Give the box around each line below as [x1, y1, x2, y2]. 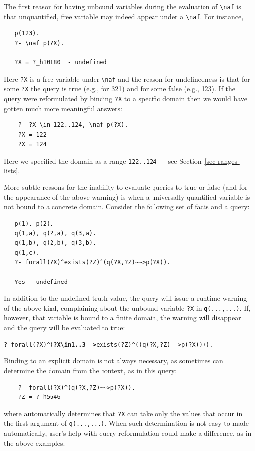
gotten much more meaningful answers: [4, 103, 122, 113]
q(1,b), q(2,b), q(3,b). [14, 239, 97, 247]
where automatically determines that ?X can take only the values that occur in [4, 408, 243, 418]
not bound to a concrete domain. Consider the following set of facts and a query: [4, 201, 250, 212]
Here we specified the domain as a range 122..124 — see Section [4, 156, 202, 166]
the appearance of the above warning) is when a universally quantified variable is [4, 191, 250, 202]
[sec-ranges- [204, 156, 240, 166]
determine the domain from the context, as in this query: [4, 365, 177, 375]
